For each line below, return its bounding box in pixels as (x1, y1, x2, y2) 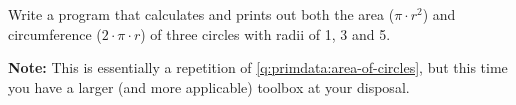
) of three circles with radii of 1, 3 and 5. (140, 23, 391, 44)
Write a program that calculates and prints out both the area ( (8, 4, 395, 24)
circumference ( (8, 23, 102, 44)
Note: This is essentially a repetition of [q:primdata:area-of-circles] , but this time (8, 57, 508, 78)
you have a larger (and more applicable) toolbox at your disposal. (8, 76, 410, 97)
